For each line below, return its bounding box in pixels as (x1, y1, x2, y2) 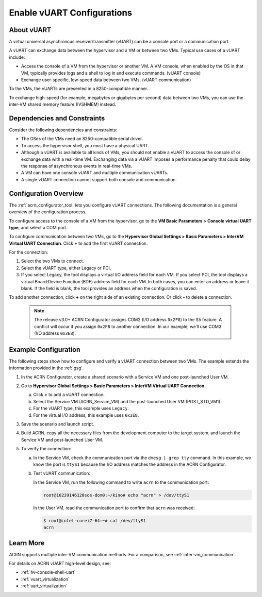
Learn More (9, 539, 45, 547)
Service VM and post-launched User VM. (21, 437, 104, 443)
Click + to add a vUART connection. (33, 392, 105, 398)
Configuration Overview (9, 189, 83, 198)
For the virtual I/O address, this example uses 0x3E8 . (33, 412, 139, 418)
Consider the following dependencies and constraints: (9, 127, 117, 133)
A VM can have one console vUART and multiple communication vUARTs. (21, 170, 168, 176)
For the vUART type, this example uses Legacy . (33, 406, 129, 411)
